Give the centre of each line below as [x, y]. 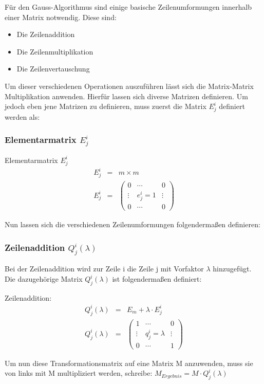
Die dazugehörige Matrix [44, 279]
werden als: [22, 116]
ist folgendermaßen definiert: [157, 279]
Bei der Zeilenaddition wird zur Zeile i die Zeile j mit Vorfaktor [104, 269]
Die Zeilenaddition [46, 34]
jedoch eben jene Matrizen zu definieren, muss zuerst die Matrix [106, 106]
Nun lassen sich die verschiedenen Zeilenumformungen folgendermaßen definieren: [133, 224]
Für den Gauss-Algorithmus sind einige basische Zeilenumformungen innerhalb [128, 7]
